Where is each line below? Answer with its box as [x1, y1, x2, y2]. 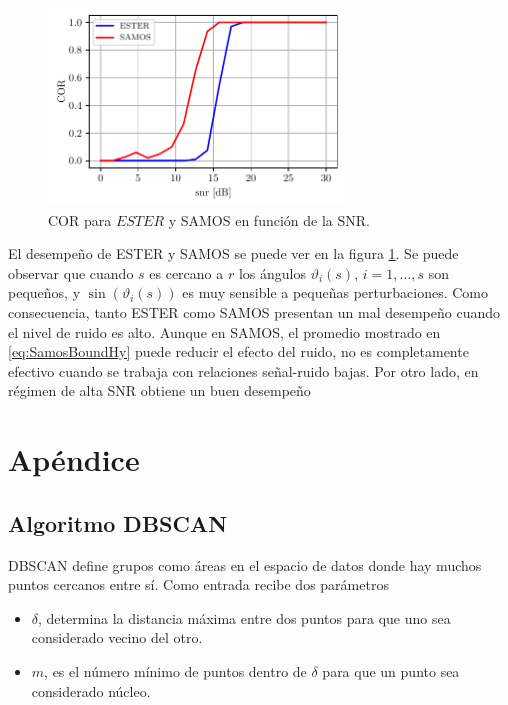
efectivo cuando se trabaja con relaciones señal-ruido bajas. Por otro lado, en [8, 360, 479, 381]
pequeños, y [8, 282, 81, 303]
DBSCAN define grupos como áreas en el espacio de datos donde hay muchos [8, 554, 482, 575]
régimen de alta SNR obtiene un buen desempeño [8, 380, 311, 401]
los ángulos [238, 262, 306, 283]
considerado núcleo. [31, 680, 151, 701]
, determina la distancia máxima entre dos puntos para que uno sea [38, 607, 451, 628]
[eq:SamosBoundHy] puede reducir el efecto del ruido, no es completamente [8, 341, 469, 362]
